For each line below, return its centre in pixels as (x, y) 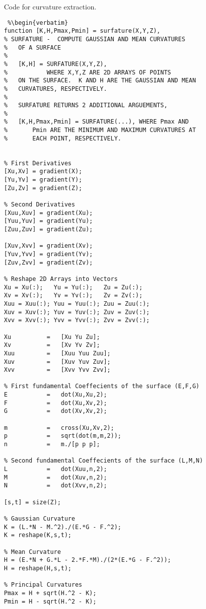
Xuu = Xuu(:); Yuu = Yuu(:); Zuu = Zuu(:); (77, 304)
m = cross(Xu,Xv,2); (59, 428)
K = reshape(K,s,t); (38, 535)
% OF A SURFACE (33, 47)
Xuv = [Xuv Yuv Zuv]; (57, 362)
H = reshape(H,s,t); (38, 568)
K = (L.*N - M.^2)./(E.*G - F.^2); (63, 527)
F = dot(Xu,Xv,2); (56, 403)
